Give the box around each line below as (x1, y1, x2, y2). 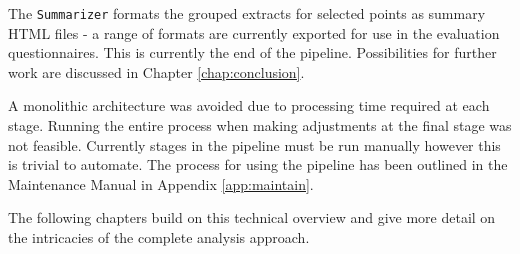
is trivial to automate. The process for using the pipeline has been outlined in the (8, 154, 508, 175)
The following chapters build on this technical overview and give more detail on (8, 207, 496, 228)
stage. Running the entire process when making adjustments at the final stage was (8, 115, 512, 136)
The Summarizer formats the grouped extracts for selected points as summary (8, 3, 486, 23)
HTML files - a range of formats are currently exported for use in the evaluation (8, 22, 500, 43)
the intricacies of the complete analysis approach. (8, 227, 310, 247)
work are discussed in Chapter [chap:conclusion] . (8, 61, 305, 82)
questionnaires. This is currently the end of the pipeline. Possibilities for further (8, 42, 497, 63)
